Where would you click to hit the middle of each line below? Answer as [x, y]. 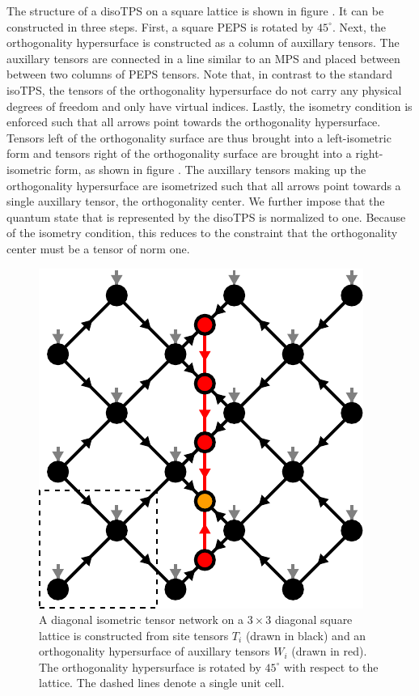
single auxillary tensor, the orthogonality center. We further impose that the [196, 201]
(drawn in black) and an [306, 635]
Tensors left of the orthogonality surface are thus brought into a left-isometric [199, 137]
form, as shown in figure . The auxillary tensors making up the [210, 169]
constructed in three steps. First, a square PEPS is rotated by [160, 26]
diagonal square [313, 620]
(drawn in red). [329, 651]
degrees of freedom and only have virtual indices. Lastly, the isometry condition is [209, 106]
